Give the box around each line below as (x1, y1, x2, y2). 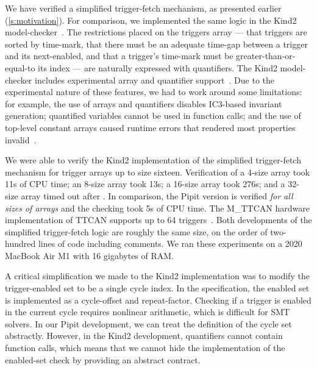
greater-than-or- (236, 49, 296, 62)
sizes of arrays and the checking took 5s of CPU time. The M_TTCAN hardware (5, 201, 310, 214)
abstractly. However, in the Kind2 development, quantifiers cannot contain (5, 329, 283, 342)
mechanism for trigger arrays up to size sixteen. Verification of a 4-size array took (5, 165, 310, 178)
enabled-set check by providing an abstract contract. (5, 353, 201, 366)
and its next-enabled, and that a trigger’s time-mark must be (5, 49, 233, 62)
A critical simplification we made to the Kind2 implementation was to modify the (5, 269, 310, 282)
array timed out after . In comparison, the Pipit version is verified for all (21, 189, 293, 202)
